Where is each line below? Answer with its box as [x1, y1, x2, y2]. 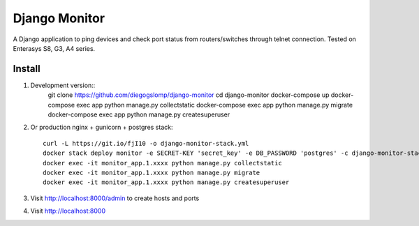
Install [13, 63, 41, 75]
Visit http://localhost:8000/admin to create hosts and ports [30, 194, 200, 202]
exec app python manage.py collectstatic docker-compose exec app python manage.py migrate [76, 100, 353, 109]
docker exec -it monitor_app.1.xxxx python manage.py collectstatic [43, 159, 282, 167]
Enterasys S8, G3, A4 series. [13, 44, 96, 52]
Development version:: [30, 81, 96, 89]
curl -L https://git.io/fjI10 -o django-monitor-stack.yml [43, 140, 249, 147]
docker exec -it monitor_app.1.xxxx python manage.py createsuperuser [43, 179, 290, 186]
